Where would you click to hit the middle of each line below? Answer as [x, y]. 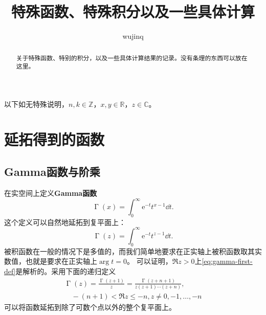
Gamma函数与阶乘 [52, 172]
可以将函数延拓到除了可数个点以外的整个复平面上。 [90, 307]
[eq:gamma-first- [227, 261]
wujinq [133, 36]
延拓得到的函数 [54, 139]
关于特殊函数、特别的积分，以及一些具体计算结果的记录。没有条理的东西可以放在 [132, 58]
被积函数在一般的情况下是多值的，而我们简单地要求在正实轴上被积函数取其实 [133, 251]
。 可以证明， [149, 261]
